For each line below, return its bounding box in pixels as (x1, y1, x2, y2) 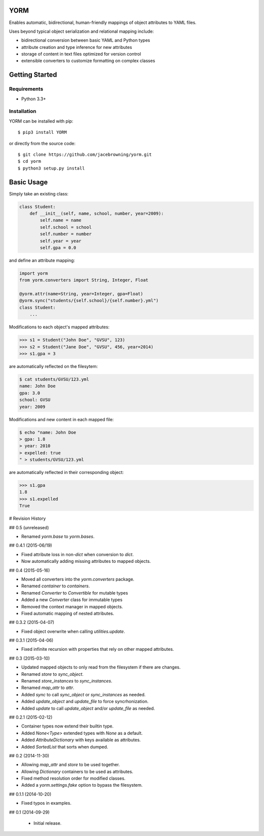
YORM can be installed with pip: (9, 118, 73, 124)
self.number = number (40, 231, 92, 237)
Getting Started (9, 71, 57, 79)
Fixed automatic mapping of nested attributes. (21, 610, 114, 616)
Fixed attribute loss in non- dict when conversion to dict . (21, 551, 134, 557)
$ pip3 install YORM (18, 129, 67, 135)
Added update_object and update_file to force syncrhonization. (21, 699, 149, 705)
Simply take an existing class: (9, 191, 68, 196)
